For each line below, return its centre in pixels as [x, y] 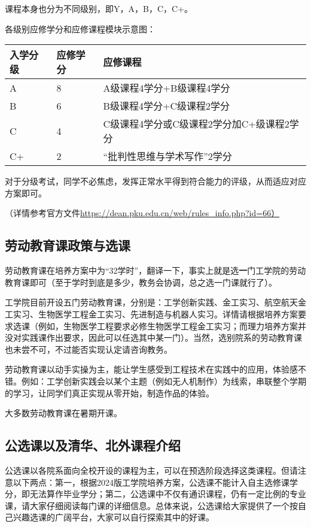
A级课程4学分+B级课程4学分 [167, 88]
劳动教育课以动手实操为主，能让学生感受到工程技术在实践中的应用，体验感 [151, 369]
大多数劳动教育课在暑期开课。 [63, 413]
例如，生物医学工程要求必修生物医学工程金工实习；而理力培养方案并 [172, 325]
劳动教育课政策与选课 [68, 245]
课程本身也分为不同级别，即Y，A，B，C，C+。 [99, 8]
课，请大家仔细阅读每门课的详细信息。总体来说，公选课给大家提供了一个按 [151, 505]
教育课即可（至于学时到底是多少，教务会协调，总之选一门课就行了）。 [141, 282]
